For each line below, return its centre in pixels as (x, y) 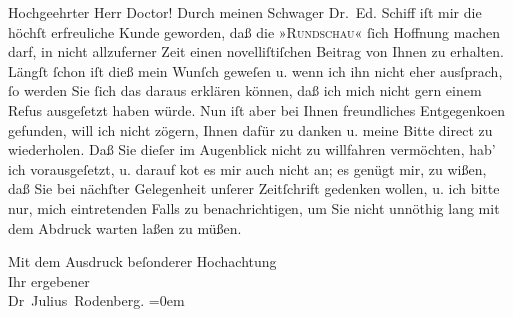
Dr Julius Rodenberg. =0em (96, 300)
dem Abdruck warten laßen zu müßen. (125, 227)
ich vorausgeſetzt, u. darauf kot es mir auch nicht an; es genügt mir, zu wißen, (247, 168)
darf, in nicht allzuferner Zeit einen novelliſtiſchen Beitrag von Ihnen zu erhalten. (256, 51)
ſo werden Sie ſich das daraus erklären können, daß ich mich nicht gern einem (245, 90)
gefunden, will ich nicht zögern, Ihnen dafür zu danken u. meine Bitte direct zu (250, 129)
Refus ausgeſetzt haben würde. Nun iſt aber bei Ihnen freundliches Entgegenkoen (256, 109)
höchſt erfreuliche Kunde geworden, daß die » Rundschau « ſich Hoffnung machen (254, 31)
